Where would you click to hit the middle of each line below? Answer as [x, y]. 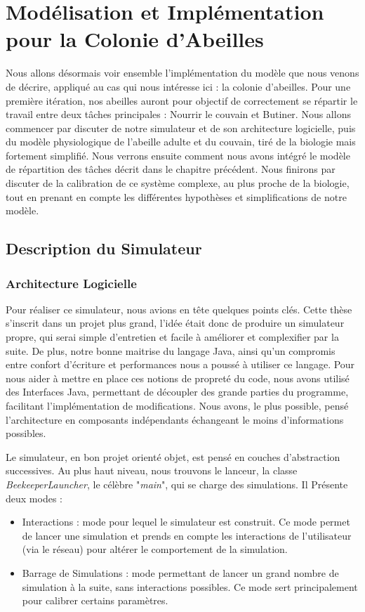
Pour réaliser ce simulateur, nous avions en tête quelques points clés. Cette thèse [179, 309]
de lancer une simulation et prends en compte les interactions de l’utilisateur [187, 535]
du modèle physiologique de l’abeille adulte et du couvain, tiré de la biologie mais [181, 142]
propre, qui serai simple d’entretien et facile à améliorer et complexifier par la [172, 337]
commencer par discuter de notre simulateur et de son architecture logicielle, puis [181, 128]
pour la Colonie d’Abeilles [135, 39]
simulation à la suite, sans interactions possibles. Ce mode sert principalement [190, 586]
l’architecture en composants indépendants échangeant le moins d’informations [175, 419]
